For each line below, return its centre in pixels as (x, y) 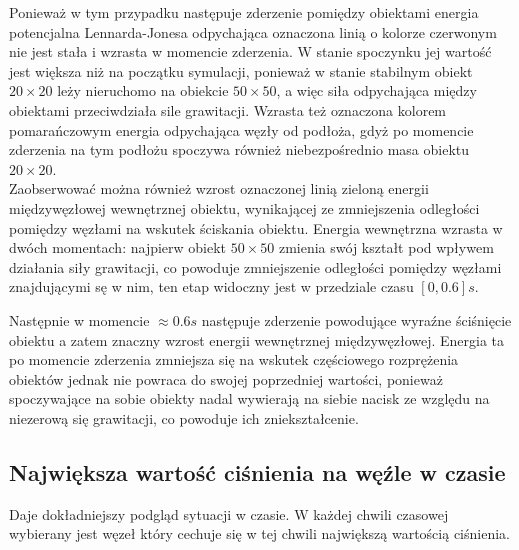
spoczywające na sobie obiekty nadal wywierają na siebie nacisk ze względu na (249, 398)
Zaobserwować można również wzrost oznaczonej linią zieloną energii (219, 188)
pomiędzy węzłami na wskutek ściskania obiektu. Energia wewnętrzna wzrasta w (256, 227)
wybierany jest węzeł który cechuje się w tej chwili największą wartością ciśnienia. (259, 533)
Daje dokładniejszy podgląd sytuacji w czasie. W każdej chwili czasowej (229, 513)
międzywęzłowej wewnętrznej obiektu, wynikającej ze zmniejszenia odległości (244, 207)
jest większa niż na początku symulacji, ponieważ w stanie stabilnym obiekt (241, 70)
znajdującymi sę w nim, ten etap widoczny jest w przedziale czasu (211, 286)
